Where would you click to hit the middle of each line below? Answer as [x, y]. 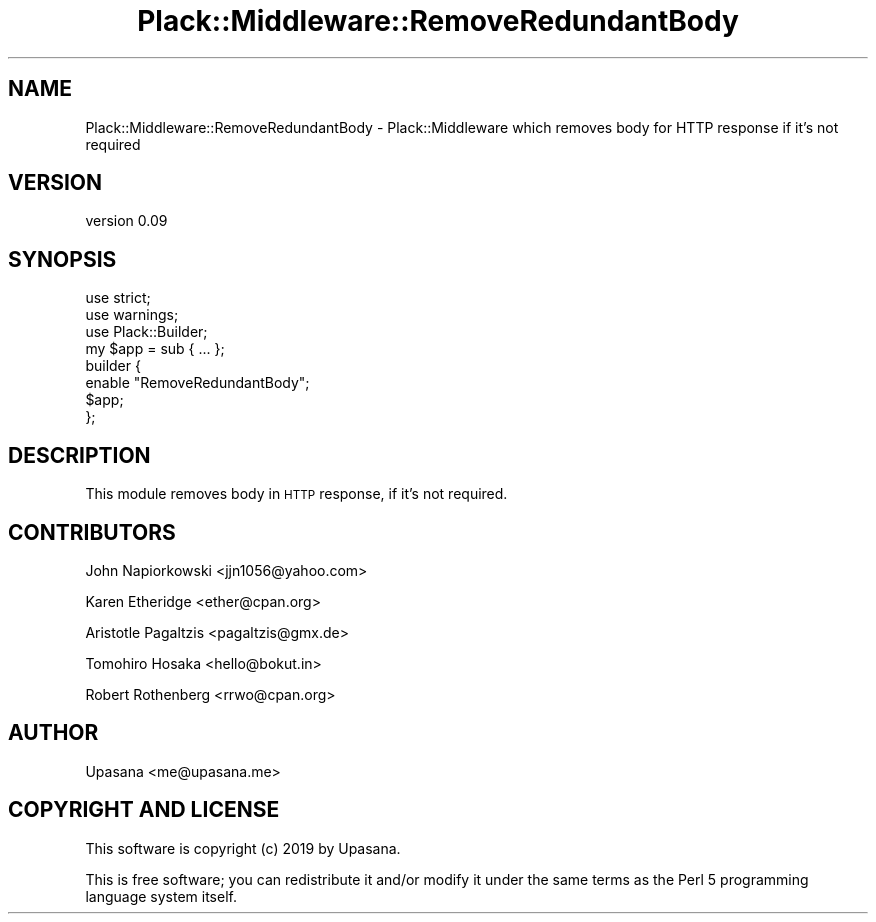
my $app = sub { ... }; [155, 349]
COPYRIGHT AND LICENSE [144, 810]
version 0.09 [126, 221]
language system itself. [161, 896]
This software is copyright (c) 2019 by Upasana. [243, 848]
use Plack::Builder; [146, 332]
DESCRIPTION [79, 455]
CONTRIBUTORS [92, 532]
